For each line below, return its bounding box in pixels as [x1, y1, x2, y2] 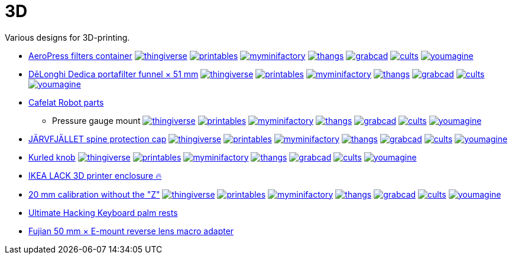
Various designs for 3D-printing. [5, 32, 130, 42]
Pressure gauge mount [52, 115, 141, 126]
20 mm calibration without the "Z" [28, 189, 160, 199]
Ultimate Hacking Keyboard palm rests [28, 207, 178, 218]
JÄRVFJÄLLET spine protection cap [28, 133, 167, 144]
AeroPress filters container [28, 50, 132, 61]
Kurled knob [28, 152, 76, 162]
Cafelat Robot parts [28, 97, 104, 107]
